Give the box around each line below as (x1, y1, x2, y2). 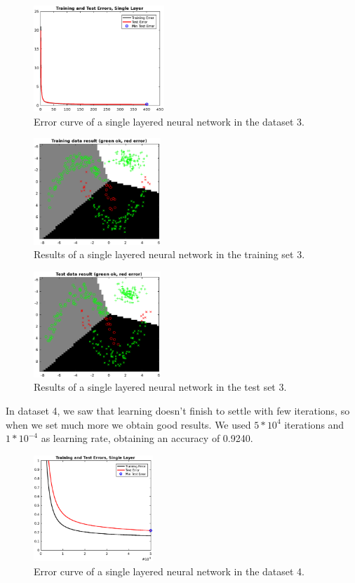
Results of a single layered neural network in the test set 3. (34, 380, 287, 394)
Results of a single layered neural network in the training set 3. (34, 247, 305, 262)
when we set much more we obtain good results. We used (6, 417, 251, 431)
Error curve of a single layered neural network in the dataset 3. (34, 114, 305, 128)
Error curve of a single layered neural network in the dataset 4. (34, 563, 305, 578)
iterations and (284, 417, 344, 431)
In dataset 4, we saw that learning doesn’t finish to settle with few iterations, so (6, 403, 350, 418)
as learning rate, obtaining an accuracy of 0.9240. (41, 431, 253, 445)
